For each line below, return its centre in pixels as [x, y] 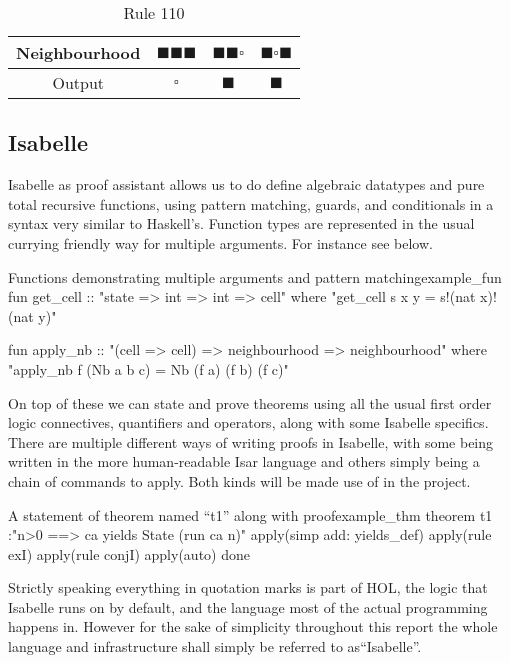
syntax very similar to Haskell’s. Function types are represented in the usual [241, 223]
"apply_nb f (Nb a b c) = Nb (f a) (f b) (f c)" [148, 368]
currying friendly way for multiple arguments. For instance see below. [220, 242]
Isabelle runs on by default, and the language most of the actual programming [248, 606]
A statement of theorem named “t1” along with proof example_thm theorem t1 [250, 514]
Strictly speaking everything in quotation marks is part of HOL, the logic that [248, 587]
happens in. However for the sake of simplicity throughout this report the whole [253, 626]
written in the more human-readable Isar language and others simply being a [244, 461]
